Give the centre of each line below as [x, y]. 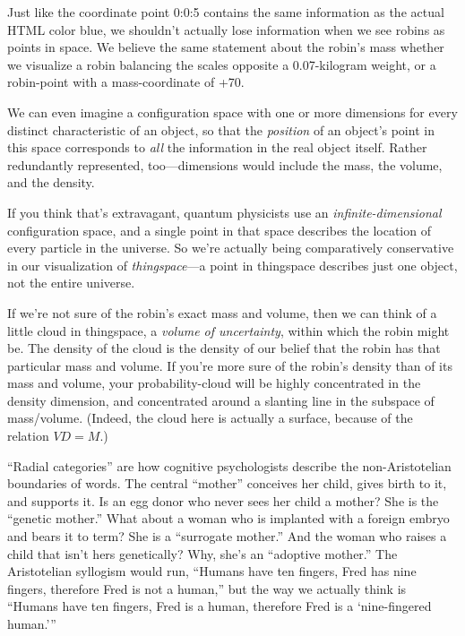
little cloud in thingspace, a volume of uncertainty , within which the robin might [228, 330]
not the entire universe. [71, 283]
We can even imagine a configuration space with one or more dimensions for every [232, 112]
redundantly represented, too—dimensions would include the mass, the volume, [225, 164]
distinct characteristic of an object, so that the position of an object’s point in [221, 129]
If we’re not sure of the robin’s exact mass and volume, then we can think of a [222, 312]
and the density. [51, 182]
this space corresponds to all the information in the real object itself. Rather [217, 147]
